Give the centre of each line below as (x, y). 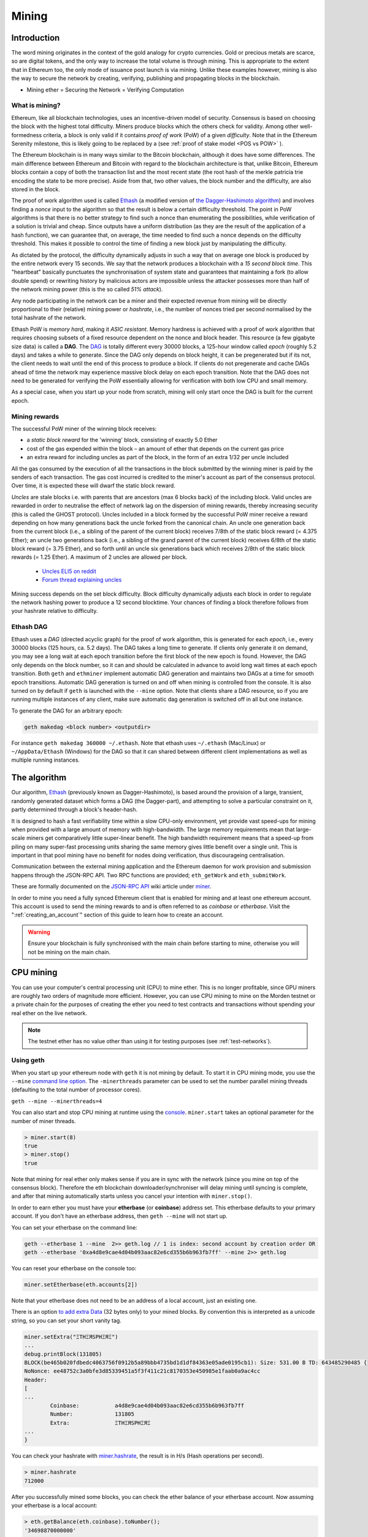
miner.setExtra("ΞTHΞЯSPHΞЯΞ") (71, 1337)
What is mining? (36, 106)
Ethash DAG (29, 627)
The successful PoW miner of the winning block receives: (84, 429)
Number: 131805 (92, 1414)
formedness (27, 135)
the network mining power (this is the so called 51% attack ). (87, 290)
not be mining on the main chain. (69, 952)
